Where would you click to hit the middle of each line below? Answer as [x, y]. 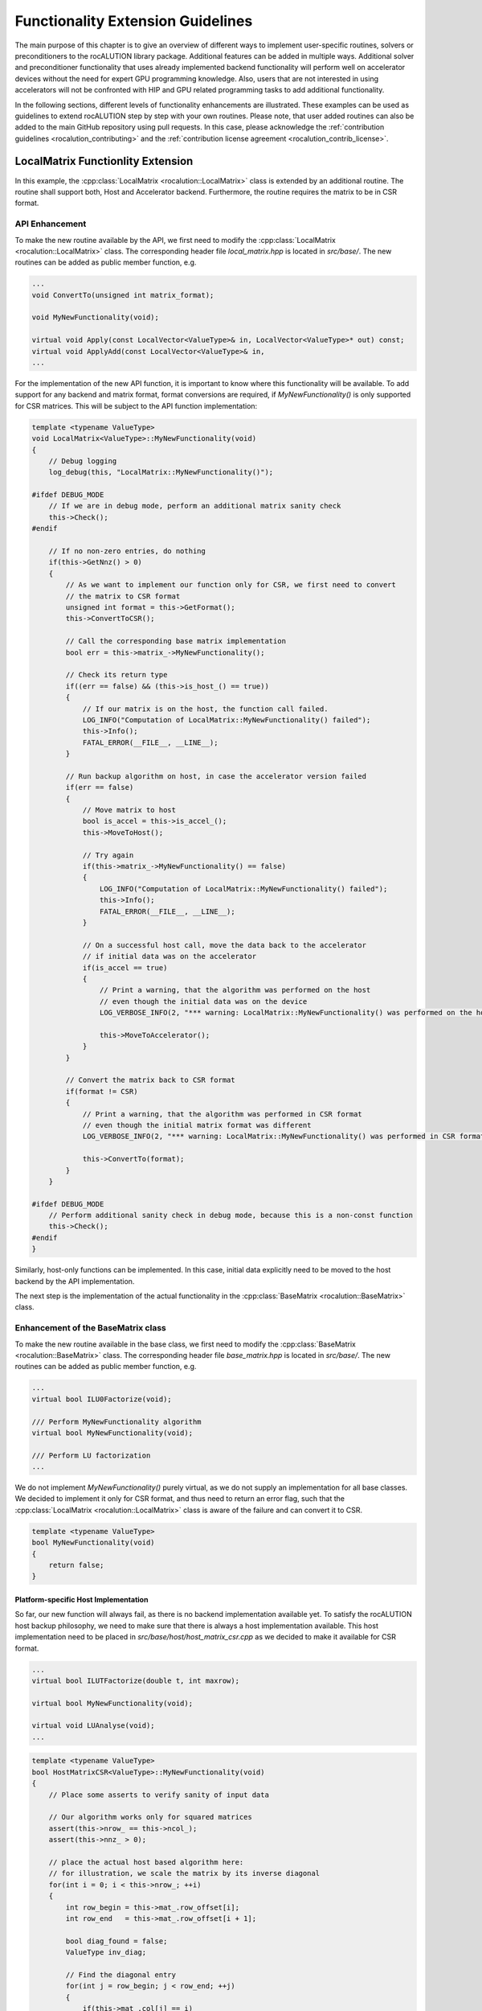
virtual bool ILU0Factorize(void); [102, 1399]
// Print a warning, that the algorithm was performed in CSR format [223, 1114]
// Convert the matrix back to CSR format [151, 1080]
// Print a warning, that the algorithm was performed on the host [235, 990]
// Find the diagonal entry [121, 1974]
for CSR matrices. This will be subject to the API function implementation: [136, 405]
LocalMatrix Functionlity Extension [104, 161]
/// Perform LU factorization [91, 1455]
